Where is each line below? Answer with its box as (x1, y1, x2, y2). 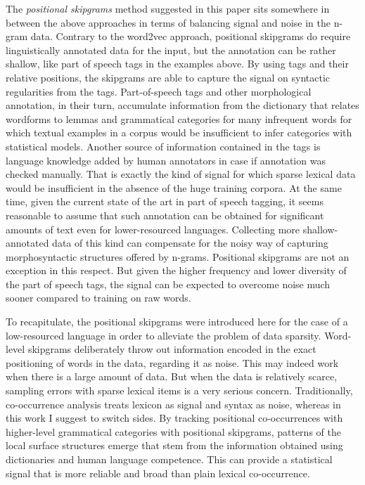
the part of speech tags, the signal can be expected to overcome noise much (6, 276, 331, 291)
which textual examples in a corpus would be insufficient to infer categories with (6, 125, 352, 140)
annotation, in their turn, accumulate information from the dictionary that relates (6, 98, 359, 112)
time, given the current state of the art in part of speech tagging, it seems (6, 194, 324, 209)
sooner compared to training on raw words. (6, 290, 191, 305)
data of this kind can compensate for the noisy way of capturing (52, 235, 328, 250)
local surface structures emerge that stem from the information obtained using (6, 438, 343, 453)
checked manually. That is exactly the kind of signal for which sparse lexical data (6, 167, 356, 181)
